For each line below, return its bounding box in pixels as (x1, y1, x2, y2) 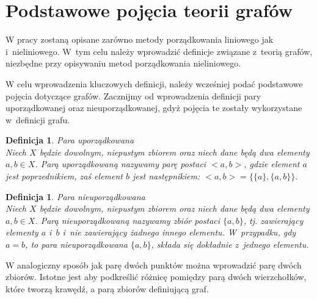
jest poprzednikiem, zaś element (5, 170, 123, 182)
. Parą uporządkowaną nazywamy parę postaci (35, 157, 206, 170)
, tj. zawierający (243, 214, 304, 226)
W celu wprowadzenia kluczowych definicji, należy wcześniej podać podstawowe (5, 77, 303, 90)
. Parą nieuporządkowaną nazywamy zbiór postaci (35, 214, 220, 226)
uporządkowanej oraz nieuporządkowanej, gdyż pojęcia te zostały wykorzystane (5, 101, 302, 114)
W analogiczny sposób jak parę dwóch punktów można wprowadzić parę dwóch (5, 258, 302, 271)
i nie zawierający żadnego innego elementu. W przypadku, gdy (62, 226, 296, 239)
